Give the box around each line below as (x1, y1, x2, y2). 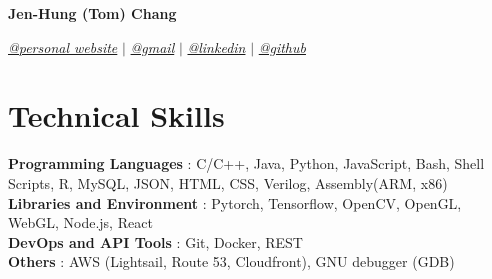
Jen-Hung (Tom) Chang (8, 3, 177, 23)
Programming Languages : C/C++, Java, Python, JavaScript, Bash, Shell (8, 153, 485, 174)
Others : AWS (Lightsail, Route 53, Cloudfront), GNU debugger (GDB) (8, 251, 455, 272)
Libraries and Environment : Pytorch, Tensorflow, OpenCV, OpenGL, (8, 192, 462, 213)
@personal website (8, 36, 118, 57)
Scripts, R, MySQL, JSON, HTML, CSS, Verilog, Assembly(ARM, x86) (8, 172, 448, 193)
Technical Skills (8, 95, 225, 136)
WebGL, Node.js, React (8, 212, 153, 233)
